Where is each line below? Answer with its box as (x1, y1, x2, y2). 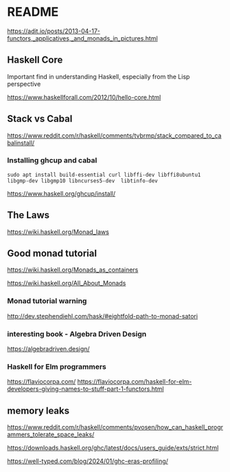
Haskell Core (7, 54, 63, 66)
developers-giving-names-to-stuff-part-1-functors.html (7, 385, 164, 393)
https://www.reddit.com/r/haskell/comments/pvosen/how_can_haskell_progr (7, 423, 224, 431)
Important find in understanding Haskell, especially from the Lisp (7, 72, 190, 81)
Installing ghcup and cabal (7, 155, 97, 165)
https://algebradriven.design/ (7, 345, 91, 353)
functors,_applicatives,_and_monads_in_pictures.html (7, 34, 158, 42)
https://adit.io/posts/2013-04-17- (7, 27, 101, 35)
